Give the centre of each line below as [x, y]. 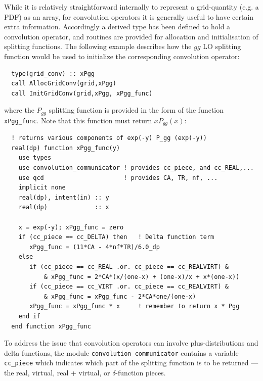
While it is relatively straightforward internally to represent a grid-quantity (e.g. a [131, 7]
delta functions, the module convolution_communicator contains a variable [121, 352]
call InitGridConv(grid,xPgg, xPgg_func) [82, 93]
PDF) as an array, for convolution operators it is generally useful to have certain [129, 16]
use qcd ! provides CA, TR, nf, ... [118, 178]
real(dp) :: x [64, 207]
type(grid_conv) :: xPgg [53, 74]
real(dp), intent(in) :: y [64, 197]
